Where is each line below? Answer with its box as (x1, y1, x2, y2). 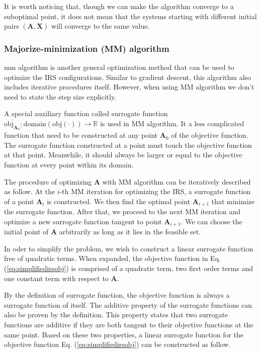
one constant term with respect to (4, 273, 109, 283)
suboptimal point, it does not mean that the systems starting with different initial (4, 11, 257, 21)
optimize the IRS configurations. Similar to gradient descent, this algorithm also (4, 71, 251, 82)
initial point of (4, 226, 49, 237)
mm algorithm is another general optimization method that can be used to (4, 62, 234, 72)
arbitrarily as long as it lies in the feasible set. (59, 226, 201, 237)
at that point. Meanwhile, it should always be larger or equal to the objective (4, 149, 242, 160)
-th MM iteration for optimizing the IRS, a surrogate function (59, 186, 251, 197)
